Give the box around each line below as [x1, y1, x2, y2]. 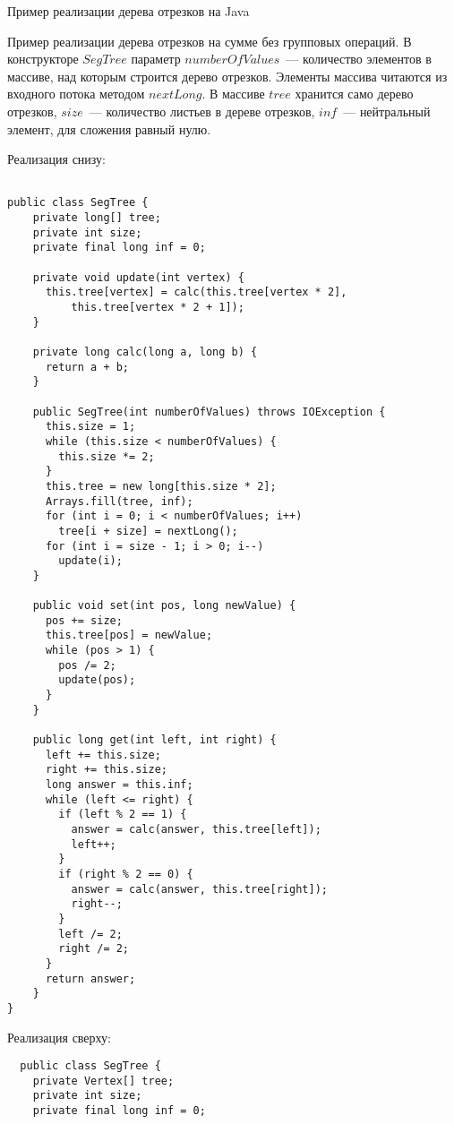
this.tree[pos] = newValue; [45, 629, 213, 642]
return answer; [45, 972, 136, 985]
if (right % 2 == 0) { [58, 867, 193, 880]
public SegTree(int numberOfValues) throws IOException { [32, 405, 386, 418]
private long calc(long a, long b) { [32, 345, 258, 358]
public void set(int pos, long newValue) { [32, 599, 296, 613]
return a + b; [45, 360, 130, 373]
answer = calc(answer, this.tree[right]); [71, 882, 328, 896]
